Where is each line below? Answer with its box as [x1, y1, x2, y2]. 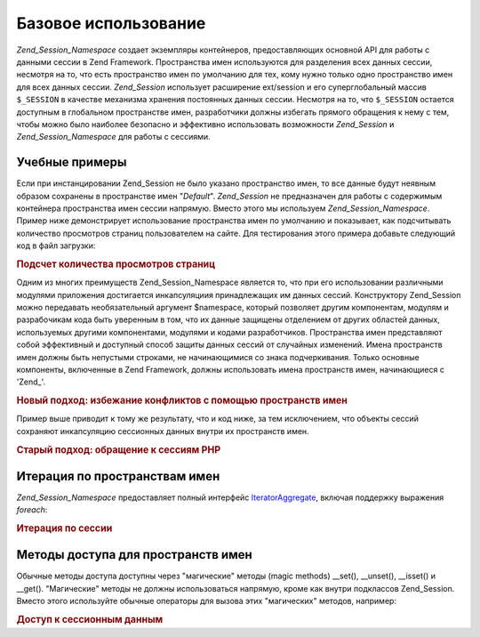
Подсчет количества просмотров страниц [16, 258, 216, 270]
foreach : [16, 504, 48, 515]
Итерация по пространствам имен [16, 468, 220, 484]
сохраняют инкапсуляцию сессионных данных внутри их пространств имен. [16, 425, 310, 436]
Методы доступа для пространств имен [16, 547, 252, 562]
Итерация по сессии [16, 522, 113, 535]
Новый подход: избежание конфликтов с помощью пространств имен [16, 394, 348, 407]
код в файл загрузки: [16, 240, 96, 251]
